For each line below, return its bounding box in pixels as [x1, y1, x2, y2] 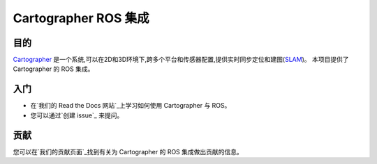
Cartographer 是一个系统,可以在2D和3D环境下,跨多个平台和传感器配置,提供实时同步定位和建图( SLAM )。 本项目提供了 [13, 56, 349, 64]
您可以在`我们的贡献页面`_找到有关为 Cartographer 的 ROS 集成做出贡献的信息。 [13, 147, 244, 156]
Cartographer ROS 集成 [13, 10, 149, 26]
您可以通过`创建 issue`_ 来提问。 [30, 111, 124, 120]
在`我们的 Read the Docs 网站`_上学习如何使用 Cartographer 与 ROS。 [30, 101, 231, 110]
